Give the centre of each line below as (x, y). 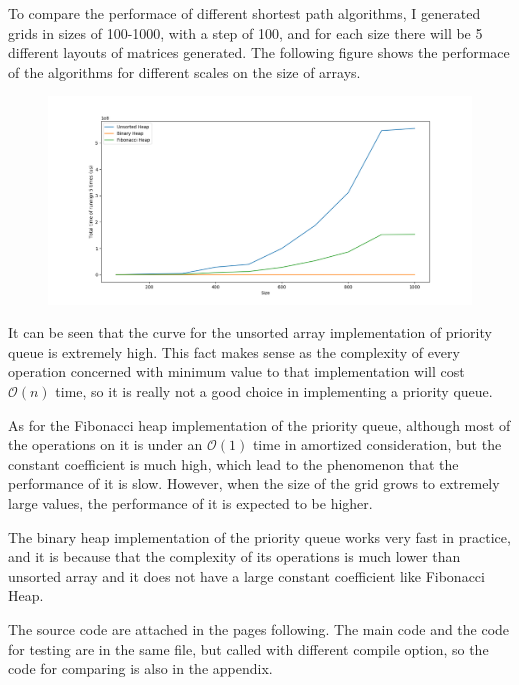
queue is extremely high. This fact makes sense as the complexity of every (234, 351)
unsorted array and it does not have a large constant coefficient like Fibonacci (246, 575)
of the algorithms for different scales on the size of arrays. (184, 71)
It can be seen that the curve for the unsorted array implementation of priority (250, 332)
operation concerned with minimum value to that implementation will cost (236, 371)
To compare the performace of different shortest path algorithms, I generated (244, 13)
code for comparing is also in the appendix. (140, 668)
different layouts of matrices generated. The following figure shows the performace (259, 52)
